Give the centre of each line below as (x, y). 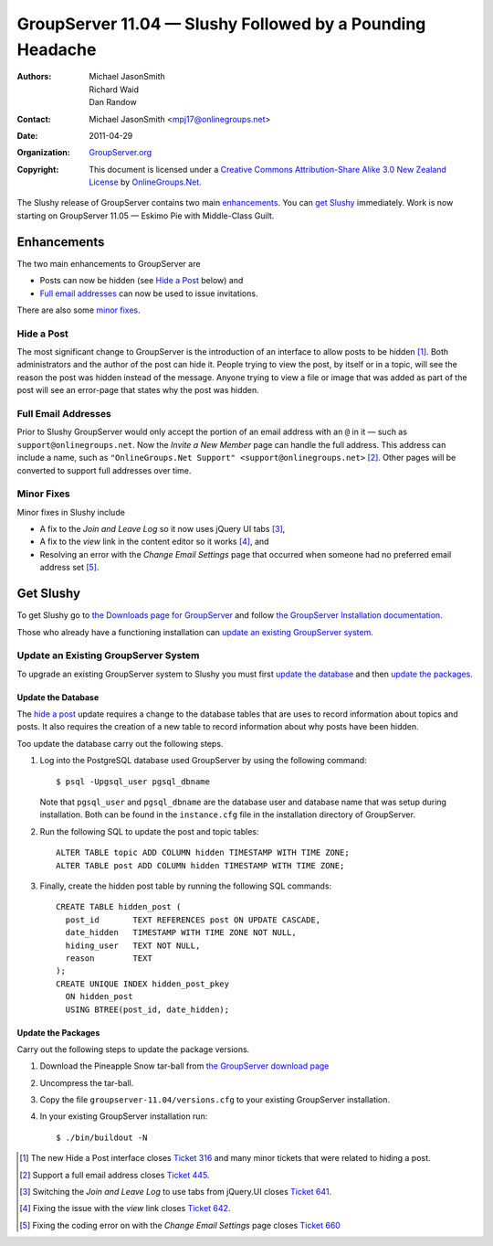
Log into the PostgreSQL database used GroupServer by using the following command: (203, 761)
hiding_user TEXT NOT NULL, (133, 945)
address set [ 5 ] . (69, 568)
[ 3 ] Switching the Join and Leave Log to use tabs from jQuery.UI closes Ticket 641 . (176, 1192)
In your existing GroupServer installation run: (124, 1116)
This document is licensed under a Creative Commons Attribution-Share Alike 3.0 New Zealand (268, 169)
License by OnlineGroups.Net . (146, 182)
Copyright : (38, 169)
